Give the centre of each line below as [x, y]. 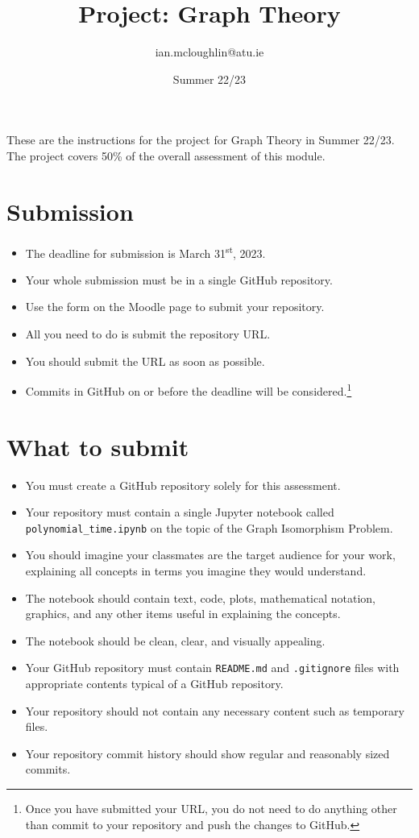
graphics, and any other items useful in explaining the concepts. [183, 614]
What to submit [98, 446]
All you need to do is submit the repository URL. [148, 334]
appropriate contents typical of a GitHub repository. [154, 684]
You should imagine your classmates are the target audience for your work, [210, 555]
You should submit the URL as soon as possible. [145, 361]
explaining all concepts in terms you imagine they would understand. [196, 571]
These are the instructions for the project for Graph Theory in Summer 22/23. [201, 140]
